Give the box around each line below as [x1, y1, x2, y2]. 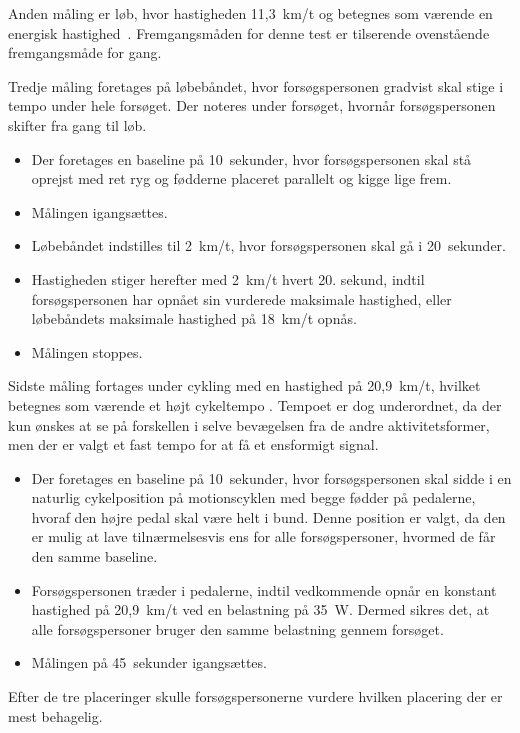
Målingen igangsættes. [31, 201, 168, 222]
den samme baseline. [31, 546, 158, 567]
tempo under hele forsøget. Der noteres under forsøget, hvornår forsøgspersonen [8, 95, 496, 116]
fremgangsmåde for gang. [8, 42, 162, 63]
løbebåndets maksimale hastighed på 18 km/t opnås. [31, 308, 357, 329]
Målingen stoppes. [31, 341, 143, 362]
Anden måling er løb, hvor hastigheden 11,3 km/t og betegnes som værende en [8, 3, 493, 23]
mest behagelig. [8, 705, 103, 726]
